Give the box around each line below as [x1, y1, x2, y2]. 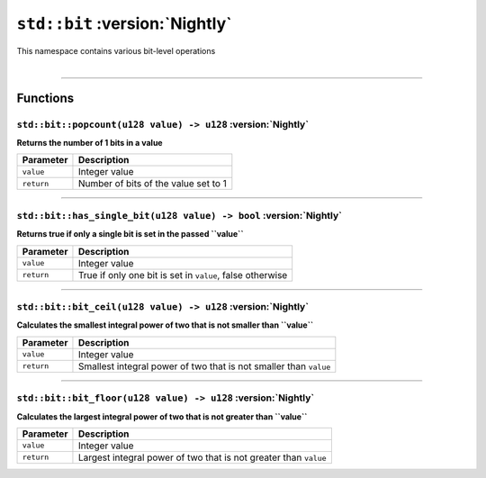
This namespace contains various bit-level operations [16, 45, 216, 56]
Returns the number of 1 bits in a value [16, 138, 163, 149]
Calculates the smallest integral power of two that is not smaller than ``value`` [16, 320, 314, 330]
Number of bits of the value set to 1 [77, 177, 227, 190]
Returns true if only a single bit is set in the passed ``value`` [16, 229, 244, 239]
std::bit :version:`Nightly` [16, 14, 232, 33]
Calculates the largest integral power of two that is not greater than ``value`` [16, 410, 308, 422]
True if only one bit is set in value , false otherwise [77, 268, 288, 281]
